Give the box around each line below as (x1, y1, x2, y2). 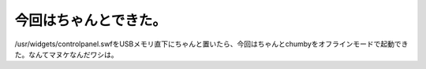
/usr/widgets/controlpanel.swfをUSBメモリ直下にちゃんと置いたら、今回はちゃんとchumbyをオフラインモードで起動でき (14, 39, 409, 49)
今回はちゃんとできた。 (14, 12, 167, 29)
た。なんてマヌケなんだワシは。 (14, 49, 118, 59)
